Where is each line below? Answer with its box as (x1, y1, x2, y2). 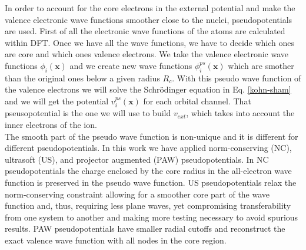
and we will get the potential (5, 94, 109, 107)
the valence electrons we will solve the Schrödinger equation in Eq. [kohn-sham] (5, 83, 291, 96)
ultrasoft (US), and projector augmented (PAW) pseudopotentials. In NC (5, 153, 269, 165)
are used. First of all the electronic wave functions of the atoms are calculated (5, 25, 285, 37)
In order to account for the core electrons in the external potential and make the (5, 2, 295, 14)
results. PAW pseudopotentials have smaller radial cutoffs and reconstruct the (5, 222, 285, 235)
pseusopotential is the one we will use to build (5, 107, 171, 119)
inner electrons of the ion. (5, 118, 97, 130)
